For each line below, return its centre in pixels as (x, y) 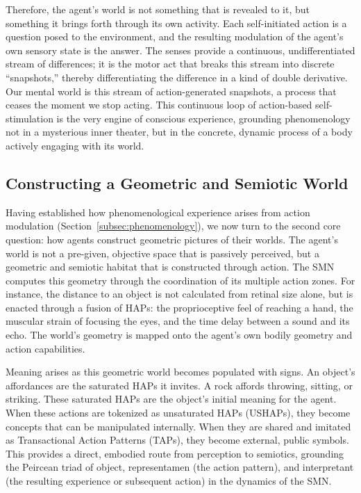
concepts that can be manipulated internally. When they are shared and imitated (178, 426)
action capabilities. (45, 348)
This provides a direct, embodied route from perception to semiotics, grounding (175, 453)
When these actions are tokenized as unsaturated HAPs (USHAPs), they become (178, 413)
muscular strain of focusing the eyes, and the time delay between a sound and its (178, 321)
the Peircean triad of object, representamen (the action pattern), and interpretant (180, 467)
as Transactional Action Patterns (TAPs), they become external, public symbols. (177, 440)
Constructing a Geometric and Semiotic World (177, 183)
